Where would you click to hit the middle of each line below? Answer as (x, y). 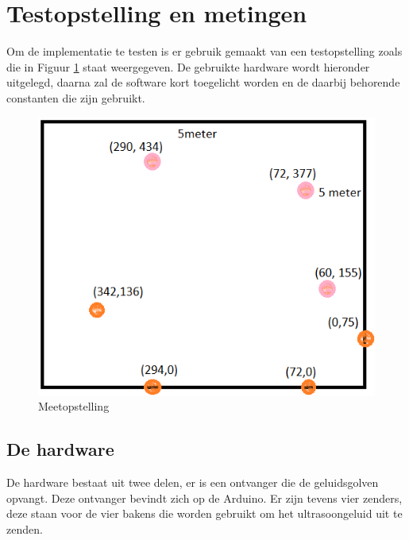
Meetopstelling (74, 406)
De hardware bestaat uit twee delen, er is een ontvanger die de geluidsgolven (193, 482)
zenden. (25, 528)
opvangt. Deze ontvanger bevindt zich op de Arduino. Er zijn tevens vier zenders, (204, 498)
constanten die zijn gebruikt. (76, 97)
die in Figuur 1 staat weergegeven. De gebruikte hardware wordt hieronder (188, 66)
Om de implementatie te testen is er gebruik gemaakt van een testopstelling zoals (204, 51)
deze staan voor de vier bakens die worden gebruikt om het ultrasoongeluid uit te (204, 513)
